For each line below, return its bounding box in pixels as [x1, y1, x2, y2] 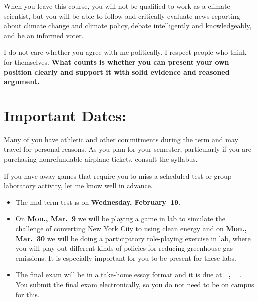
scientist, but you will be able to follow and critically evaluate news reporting [4, 10, 240, 21]
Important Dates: [4, 105, 126, 125]
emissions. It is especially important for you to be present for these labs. [15, 252, 236, 263]
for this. [15, 289, 40, 299]
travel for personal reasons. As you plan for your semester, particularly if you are [4, 144, 251, 154]
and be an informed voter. [4, 30, 84, 40]
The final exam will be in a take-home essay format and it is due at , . [15, 269, 242, 280]
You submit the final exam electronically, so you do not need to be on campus [15, 279, 254, 289]
